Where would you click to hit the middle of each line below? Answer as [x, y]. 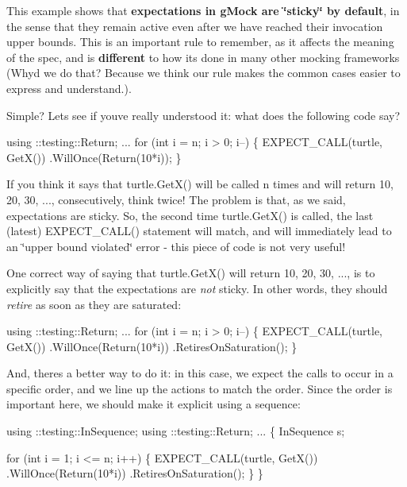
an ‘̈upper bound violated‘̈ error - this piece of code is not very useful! [176, 246]
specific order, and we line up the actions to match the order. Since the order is [200, 388]
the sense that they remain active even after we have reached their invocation [195, 26]
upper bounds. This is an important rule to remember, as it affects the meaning [200, 42]
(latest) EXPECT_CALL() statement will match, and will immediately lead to [199, 231]
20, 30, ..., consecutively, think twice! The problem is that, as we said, [176, 199]
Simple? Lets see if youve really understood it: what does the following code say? [203, 115]
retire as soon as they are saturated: [94, 304]
